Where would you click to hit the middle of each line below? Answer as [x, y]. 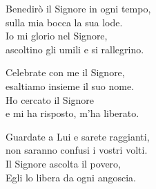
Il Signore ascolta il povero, [63, 163]
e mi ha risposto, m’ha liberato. [72, 113]
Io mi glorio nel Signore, [57, 36]
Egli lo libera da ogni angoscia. [71, 177]
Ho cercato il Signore [50, 99]
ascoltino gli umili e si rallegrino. [75, 49]
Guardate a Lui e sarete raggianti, [78, 136]
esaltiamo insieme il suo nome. [70, 85]
